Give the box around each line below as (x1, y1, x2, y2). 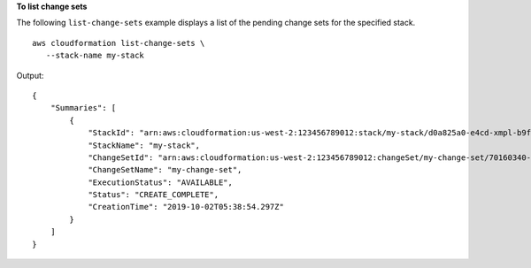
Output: (16, 70, 44, 80)
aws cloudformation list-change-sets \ (32, 38, 205, 48)
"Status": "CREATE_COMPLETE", (88, 190, 219, 200)
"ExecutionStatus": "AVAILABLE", (88, 177, 234, 188)
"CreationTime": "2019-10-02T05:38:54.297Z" (88, 202, 285, 212)
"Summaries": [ (50, 103, 117, 113)
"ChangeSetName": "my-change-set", (88, 165, 242, 175)
